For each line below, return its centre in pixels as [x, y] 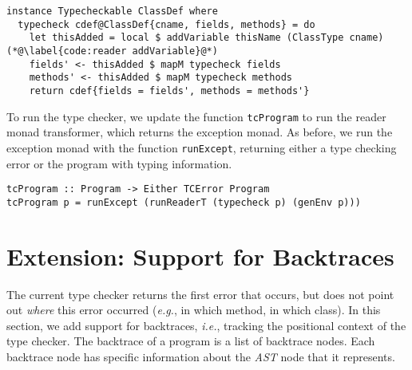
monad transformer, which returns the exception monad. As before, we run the [200, 132]
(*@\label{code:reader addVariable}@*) [112, 51]
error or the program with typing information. [119, 163]
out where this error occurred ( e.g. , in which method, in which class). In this [194, 310]
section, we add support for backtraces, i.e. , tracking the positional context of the [206, 325]
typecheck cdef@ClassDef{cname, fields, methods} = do [166, 24]
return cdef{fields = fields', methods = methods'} [169, 91]
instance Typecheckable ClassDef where [112, 11]
